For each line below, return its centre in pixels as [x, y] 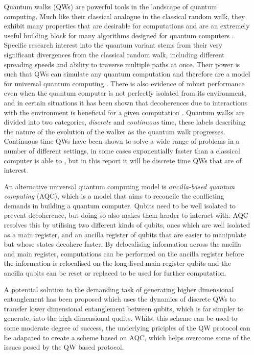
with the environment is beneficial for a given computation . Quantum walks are [124, 112]
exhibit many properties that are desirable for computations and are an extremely [127, 26]
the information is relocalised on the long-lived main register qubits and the [117, 263]
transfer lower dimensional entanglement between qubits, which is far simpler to [124, 308]
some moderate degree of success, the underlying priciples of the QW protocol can [127, 328]
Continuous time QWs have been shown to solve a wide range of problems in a [122, 141]
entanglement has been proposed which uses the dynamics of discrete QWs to [120, 299]
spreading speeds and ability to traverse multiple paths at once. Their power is [122, 64]
